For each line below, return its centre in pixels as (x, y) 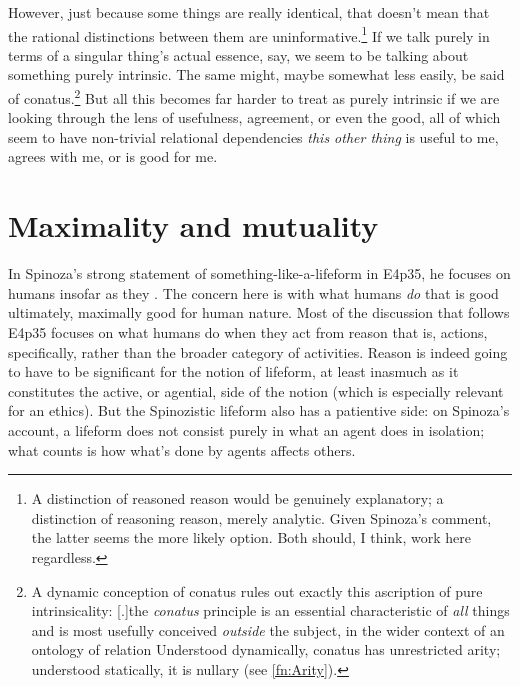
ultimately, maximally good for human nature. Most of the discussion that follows (259, 312)
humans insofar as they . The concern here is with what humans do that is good (253, 292)
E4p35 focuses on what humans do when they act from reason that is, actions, (248, 331)
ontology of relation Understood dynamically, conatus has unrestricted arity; (266, 649)
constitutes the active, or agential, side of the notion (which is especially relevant (256, 390)
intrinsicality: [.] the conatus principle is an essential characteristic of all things (270, 610)
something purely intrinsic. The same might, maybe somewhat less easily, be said (256, 74)
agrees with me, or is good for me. (113, 156)
